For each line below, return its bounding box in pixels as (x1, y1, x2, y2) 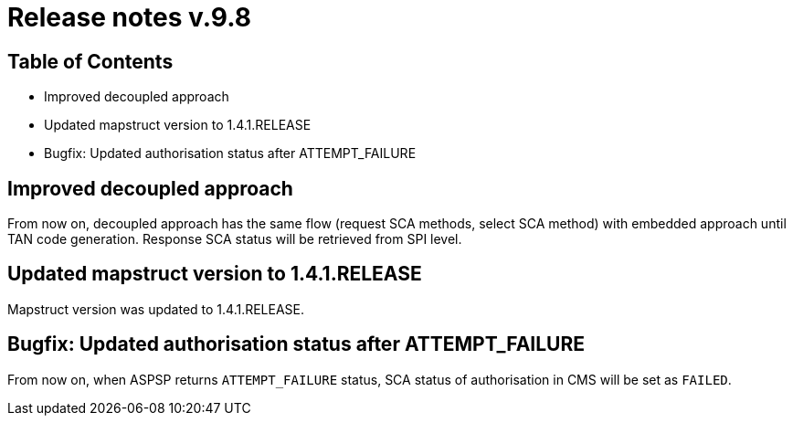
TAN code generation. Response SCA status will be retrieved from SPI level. (7, 231, 462, 248)
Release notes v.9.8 (7, 2, 251, 33)
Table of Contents (7, 49, 174, 73)
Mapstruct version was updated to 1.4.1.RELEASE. (7, 301, 305, 317)
